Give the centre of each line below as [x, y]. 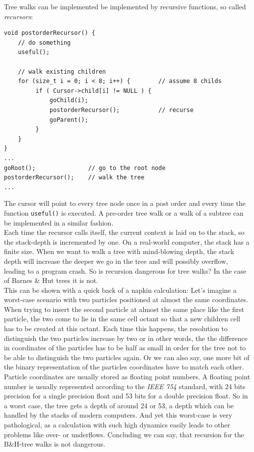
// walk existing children [62, 71]
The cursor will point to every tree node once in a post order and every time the [125, 203]
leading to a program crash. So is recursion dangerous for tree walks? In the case [125, 270]
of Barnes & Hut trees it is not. [51, 280]
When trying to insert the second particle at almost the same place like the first [124, 309]
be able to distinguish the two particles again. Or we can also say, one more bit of [127, 357]
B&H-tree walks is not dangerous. [55, 444]
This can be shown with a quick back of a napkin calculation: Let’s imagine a [120, 290]
